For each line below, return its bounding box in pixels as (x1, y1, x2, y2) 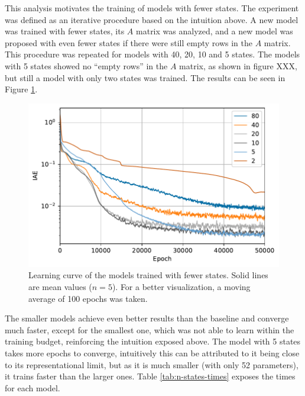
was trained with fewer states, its (5, 25, 125, 37)
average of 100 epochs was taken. (28, 292, 148, 304)
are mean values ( (28, 280, 92, 292)
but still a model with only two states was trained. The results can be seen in (5, 71, 285, 83)
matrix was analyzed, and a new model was (136, 25, 293, 37)
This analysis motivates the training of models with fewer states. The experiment (5, 2, 299, 14)
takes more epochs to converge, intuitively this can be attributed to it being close (5, 346, 300, 359)
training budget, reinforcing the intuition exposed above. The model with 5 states (5, 335, 301, 347)
